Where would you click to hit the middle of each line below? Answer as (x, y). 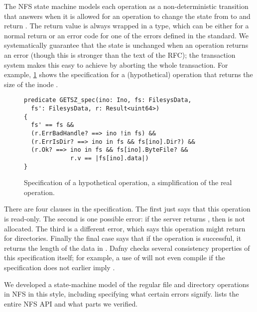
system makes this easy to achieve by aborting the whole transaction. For (116, 64)
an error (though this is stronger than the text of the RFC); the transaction (120, 54)
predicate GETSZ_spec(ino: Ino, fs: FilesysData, (108, 100)
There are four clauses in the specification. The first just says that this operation (127, 209)
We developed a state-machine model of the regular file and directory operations (127, 284)
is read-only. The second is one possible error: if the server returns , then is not (125, 219)
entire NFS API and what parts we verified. (71, 303)
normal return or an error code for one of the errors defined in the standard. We (127, 35)
